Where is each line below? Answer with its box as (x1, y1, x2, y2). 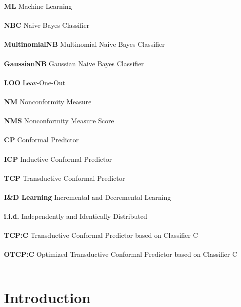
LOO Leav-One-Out (4, 77, 65, 87)
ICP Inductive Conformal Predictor (4, 153, 112, 164)
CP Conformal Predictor (4, 134, 79, 145)
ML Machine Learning (4, 1, 72, 11)
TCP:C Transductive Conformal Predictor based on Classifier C (4, 230, 198, 240)
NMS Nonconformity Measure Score (4, 115, 114, 126)
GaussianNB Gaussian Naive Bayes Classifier (4, 58, 144, 68)
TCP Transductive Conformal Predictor (4, 173, 125, 183)
